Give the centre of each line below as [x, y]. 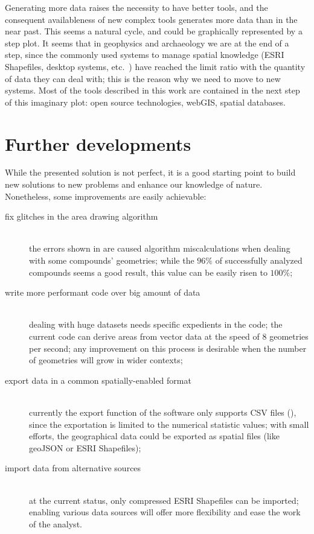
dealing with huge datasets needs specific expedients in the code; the [156, 324]
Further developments [98, 143]
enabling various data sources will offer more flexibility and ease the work [165, 512]
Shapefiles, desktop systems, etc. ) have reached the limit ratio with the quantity [155, 66]
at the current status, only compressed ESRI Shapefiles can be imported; [164, 500]
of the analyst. [56, 523]
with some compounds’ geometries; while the [112, 260]
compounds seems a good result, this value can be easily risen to [148, 272]
